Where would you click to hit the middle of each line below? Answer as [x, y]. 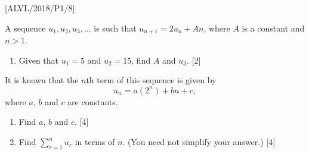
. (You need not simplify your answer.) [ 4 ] [199, 142]
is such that [115, 28]
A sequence [25, 28]
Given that [39, 60]
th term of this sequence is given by [151, 80]
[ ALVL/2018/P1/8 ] [40, 8]
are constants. [93, 101]
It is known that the [42, 80]
